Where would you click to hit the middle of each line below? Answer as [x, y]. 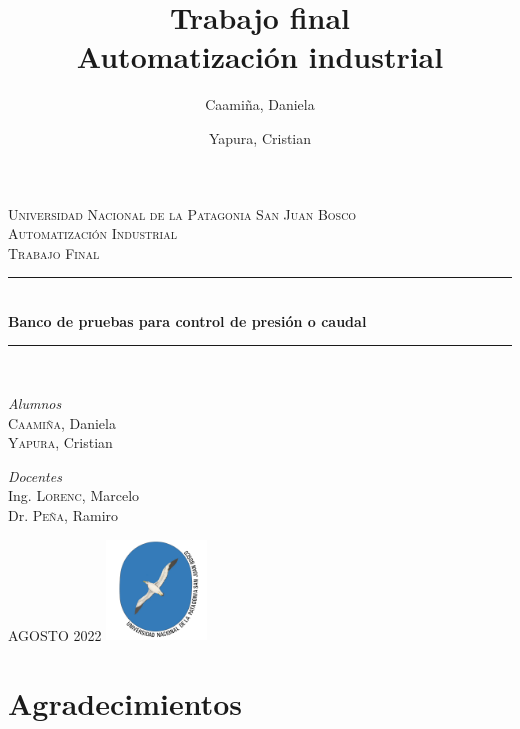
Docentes [35, 475]
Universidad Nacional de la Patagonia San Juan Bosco [182, 213]
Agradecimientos [125, 703]
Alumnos [35, 403]
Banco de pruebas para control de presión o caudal [187, 320]
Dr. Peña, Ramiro [63, 515]
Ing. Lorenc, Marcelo [74, 495]
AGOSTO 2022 [55, 634]
